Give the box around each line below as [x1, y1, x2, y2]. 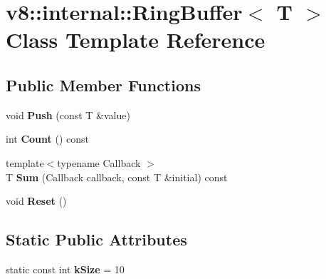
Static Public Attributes [6, 228, 187, 250]
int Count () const [6, 131, 89, 146]
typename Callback [57, 155, 141, 170]
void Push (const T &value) [6, 107, 130, 122]
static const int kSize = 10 [6, 261, 125, 276]
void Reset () [6, 193, 67, 208]
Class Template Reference [6, 25, 265, 54]
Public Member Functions [6, 73, 201, 96]
